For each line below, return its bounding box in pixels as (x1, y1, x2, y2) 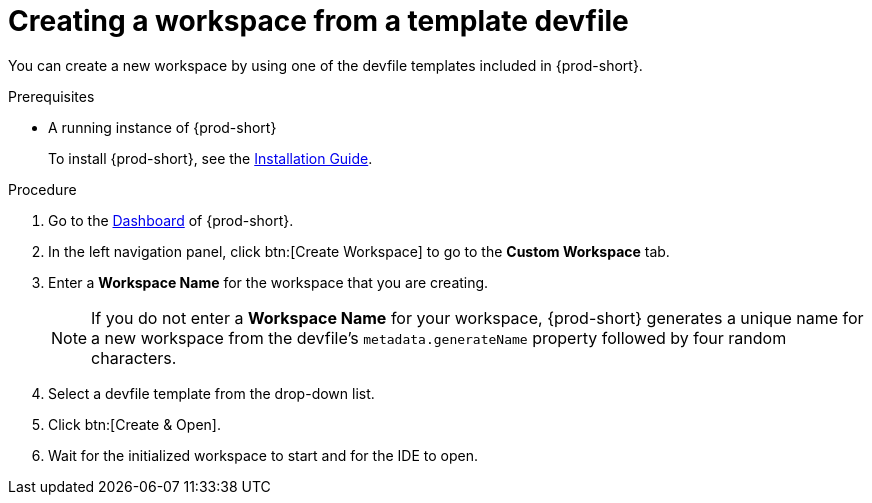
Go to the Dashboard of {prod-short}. (48, 211, 294, 229)
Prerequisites (8, 87, 95, 105)
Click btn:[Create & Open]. (48, 415, 221, 433)
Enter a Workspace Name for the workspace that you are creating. (48, 273, 489, 291)
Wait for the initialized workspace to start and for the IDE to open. (48, 446, 478, 464)
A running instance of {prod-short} (48, 118, 277, 136)
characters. (91, 347, 177, 368)
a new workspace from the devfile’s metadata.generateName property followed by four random (91, 327, 787, 348)
